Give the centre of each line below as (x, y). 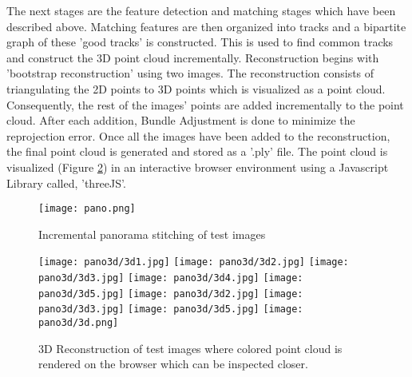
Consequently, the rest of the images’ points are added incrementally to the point (205, 104)
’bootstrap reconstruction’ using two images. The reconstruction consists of (190, 73)
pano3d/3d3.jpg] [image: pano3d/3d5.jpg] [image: (171, 310)
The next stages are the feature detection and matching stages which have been (201, 10)
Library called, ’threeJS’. (66, 183)
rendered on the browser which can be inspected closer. (173, 364)
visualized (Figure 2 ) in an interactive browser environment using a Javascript (198, 167)
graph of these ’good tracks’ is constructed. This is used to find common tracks (200, 42)
